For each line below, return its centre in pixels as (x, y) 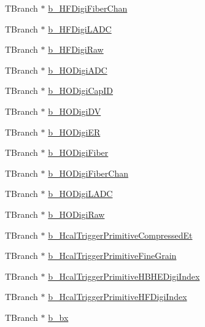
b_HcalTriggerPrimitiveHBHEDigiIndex (124, 276)
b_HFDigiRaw (76, 49)
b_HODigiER (74, 132)
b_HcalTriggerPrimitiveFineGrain (112, 256)
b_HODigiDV (75, 111)
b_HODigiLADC (80, 194)
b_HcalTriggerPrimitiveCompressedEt (120, 235)
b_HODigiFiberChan (88, 173)
